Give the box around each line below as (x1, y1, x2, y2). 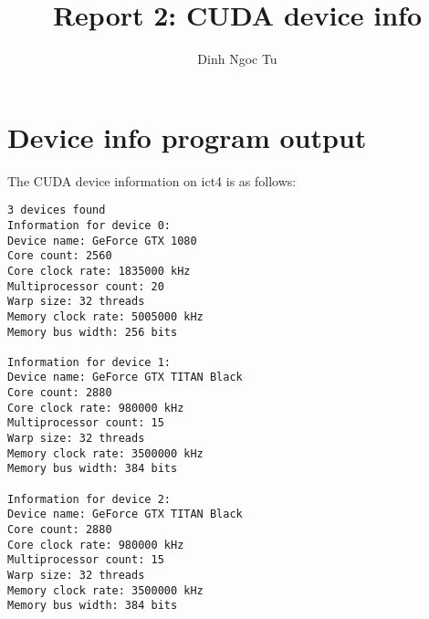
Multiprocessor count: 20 (7, 279, 164, 293)
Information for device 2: (7, 492, 171, 506)
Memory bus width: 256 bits (7, 325, 178, 339)
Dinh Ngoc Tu (197, 49, 277, 68)
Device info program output (7, 118, 367, 155)
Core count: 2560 (7, 249, 112, 263)
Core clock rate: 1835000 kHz (7, 264, 191, 278)
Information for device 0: (7, 218, 171, 232)
